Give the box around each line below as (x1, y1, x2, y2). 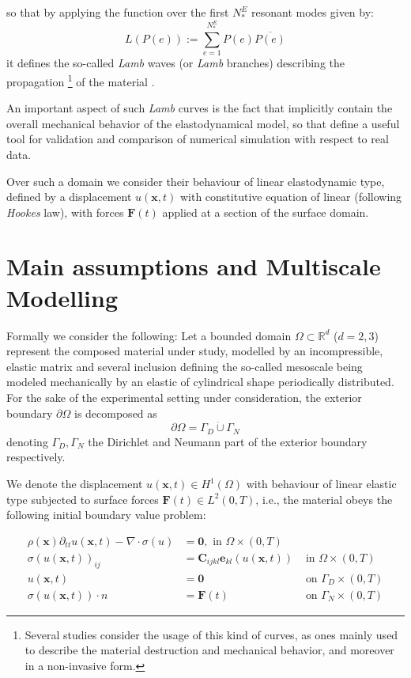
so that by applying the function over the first (6, 4, 229, 20)
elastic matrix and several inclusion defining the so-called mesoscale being (6, 358, 363, 374)
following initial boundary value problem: (6, 506, 206, 523)
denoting (6, 433, 48, 449)
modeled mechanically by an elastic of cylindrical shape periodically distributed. (6, 373, 394, 390)
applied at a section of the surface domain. (162, 203, 369, 220)
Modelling (6, 281, 119, 313)
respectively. (6, 449, 66, 465)
